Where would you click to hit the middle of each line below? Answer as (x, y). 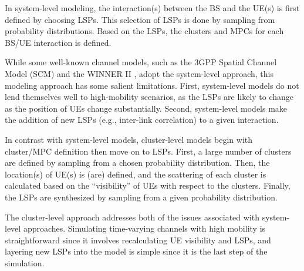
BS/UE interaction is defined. (58, 42)
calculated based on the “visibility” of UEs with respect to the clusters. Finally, (148, 185)
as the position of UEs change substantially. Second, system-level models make (146, 108)
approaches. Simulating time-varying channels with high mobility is (144, 228)
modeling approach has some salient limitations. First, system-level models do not (152, 85)
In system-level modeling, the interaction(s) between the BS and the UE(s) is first (152, 8)
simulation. (25, 262)
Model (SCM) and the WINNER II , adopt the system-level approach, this (139, 73)
